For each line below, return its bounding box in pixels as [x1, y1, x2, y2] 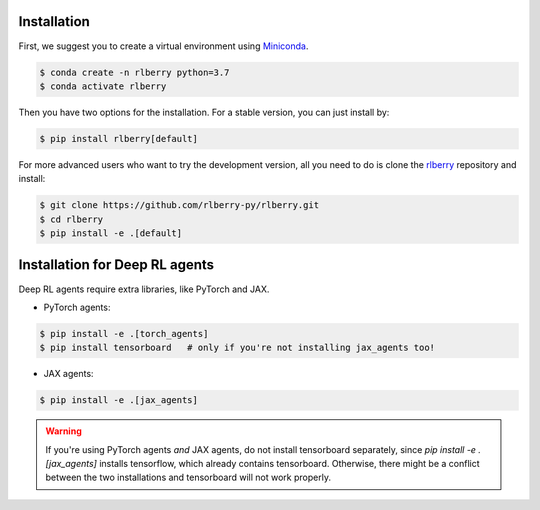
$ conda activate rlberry [39, 80, 167, 92]
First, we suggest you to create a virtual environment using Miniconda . [18, 40, 309, 52]
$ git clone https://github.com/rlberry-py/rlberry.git [39, 200, 320, 211]
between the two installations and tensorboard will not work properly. [45, 471, 332, 484]
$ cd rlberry [39, 213, 104, 225]
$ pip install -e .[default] [39, 228, 183, 239]
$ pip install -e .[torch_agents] [39, 328, 209, 339]
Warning [45, 425, 82, 437]
